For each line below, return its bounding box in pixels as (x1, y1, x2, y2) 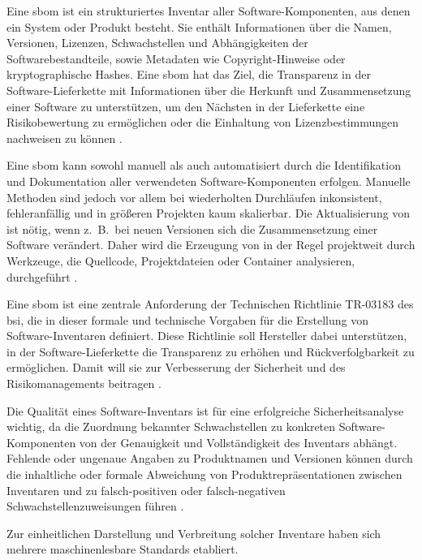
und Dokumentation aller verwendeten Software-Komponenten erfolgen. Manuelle (6, 172, 411, 189)
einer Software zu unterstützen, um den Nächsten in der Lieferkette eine (6, 97, 365, 114)
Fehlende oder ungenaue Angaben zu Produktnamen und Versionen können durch (6, 450, 413, 467)
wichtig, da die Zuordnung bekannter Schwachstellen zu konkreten (6, 418, 336, 435)
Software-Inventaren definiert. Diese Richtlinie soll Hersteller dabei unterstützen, (6, 327, 407, 344)
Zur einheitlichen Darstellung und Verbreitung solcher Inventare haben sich (6, 524, 381, 541)
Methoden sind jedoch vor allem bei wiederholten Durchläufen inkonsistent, (6, 188, 382, 205)
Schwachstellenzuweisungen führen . (6, 498, 184, 515)
